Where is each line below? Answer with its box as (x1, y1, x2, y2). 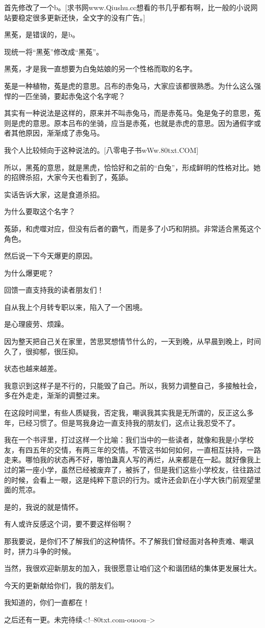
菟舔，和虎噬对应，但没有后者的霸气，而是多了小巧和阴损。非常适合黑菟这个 (4, 223, 261, 233)
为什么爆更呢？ (4, 267, 54, 278)
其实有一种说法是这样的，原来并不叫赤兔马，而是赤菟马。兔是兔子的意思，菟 (4, 108, 261, 118)
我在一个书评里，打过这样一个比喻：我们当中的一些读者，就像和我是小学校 (4, 434, 254, 445)
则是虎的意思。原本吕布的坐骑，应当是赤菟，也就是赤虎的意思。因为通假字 (4, 117, 254, 128)
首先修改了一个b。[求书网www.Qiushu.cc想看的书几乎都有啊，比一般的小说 (4, 2, 251, 12)
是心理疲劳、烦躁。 (4, 319, 68, 329)
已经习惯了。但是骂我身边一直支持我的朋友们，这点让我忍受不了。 (18, 417, 240, 428)
